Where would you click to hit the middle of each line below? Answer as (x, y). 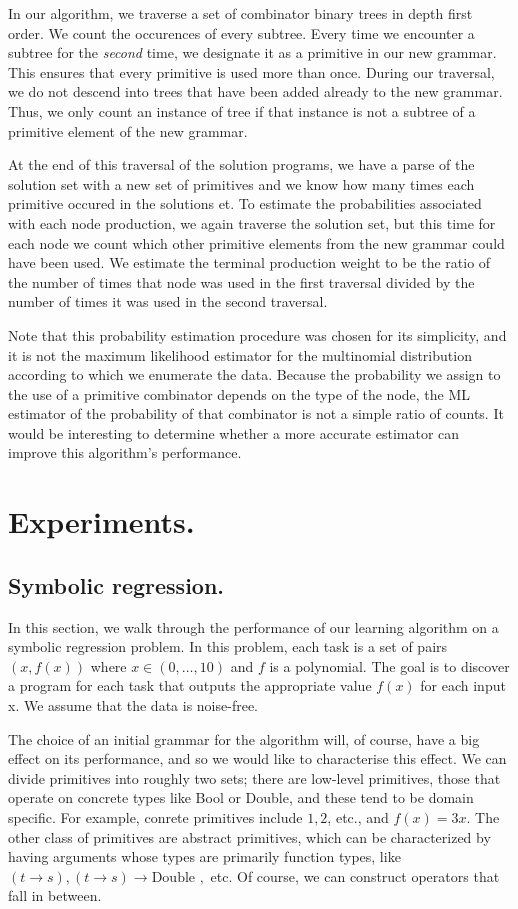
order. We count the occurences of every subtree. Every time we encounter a (241, 32)
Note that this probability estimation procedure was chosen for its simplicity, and (257, 334)
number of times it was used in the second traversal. (168, 301)
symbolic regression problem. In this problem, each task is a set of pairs (228, 646)
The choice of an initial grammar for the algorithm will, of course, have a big (244, 738)
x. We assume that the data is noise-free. (133, 705)
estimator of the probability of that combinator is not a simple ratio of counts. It (256, 413)
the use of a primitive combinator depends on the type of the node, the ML (239, 393)
